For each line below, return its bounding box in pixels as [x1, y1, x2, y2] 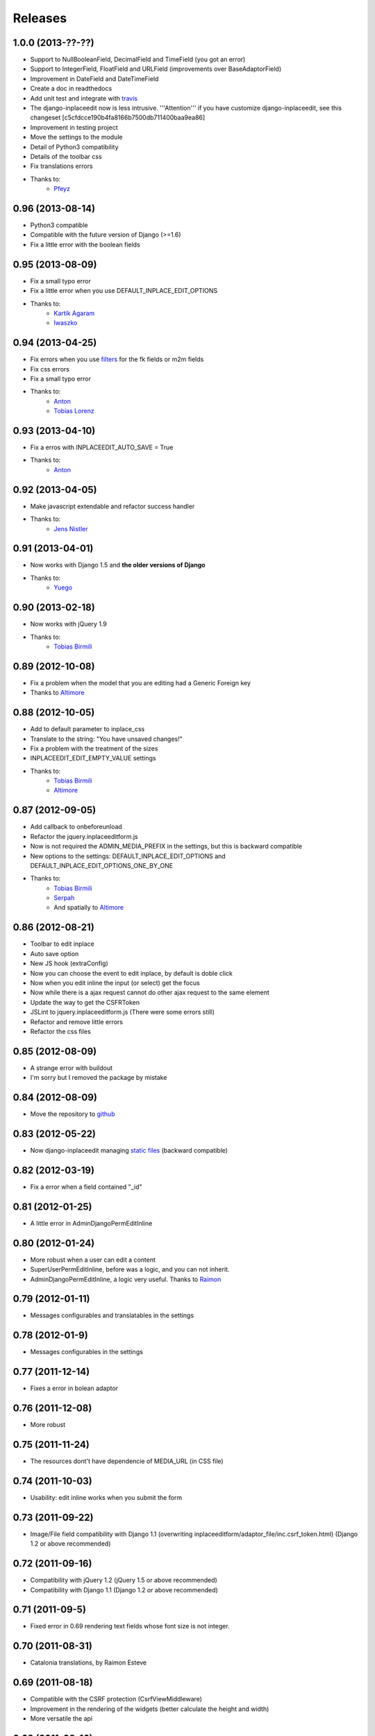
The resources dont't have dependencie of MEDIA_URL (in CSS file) [30, 1457, 224, 1465]
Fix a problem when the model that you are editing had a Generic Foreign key [30, 678, 251, 687]
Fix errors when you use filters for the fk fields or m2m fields [30, 355, 204, 364]
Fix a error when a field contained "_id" [30, 1183, 142, 1191]
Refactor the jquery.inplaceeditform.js [30, 832, 138, 840]
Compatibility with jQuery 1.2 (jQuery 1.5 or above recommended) [30, 1576, 218, 1585]
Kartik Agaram [53, 309, 95, 317]
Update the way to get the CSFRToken [30, 998, 140, 1006]
